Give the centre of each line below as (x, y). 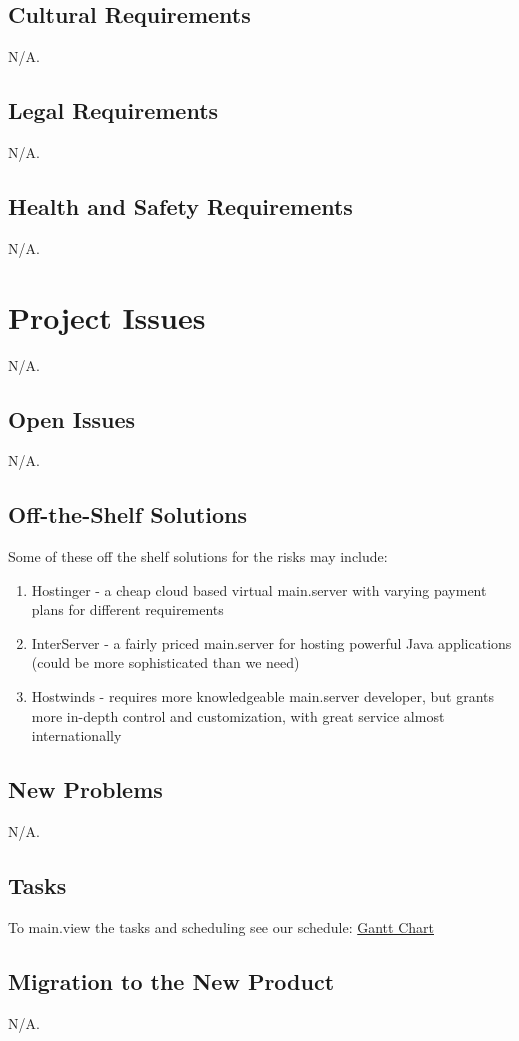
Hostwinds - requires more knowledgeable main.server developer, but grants (263, 696)
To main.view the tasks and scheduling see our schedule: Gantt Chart (221, 926)
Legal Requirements (113, 110)
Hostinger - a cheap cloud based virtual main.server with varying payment (259, 589)
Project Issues (107, 316)
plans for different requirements (127, 609)
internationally (76, 735)
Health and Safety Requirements (180, 205)
